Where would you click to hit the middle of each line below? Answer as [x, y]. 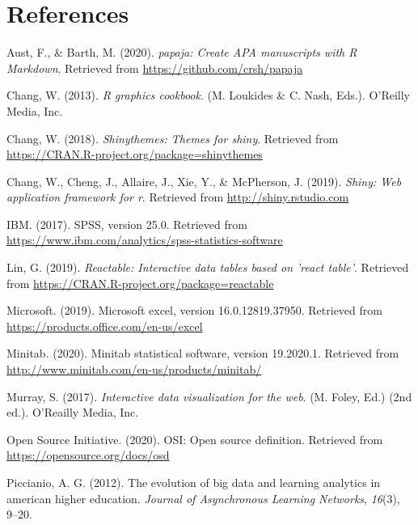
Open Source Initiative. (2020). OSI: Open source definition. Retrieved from [195, 439]
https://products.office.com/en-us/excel [105, 326]
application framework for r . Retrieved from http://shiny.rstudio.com [178, 197]
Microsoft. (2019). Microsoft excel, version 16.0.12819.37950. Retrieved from [194, 310]
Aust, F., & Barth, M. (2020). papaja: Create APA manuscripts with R [182, 52]
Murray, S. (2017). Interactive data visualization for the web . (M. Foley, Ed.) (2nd [209, 396]
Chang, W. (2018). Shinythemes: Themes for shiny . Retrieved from [173, 138]
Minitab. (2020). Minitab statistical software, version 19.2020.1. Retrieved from [203, 353]
